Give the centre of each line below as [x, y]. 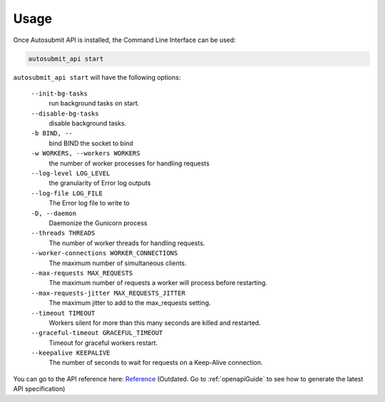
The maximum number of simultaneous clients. [118, 263]
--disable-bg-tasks [65, 113]
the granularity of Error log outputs [100, 183]
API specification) [39, 389]
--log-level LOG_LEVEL [71, 174]
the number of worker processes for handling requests [129, 163]
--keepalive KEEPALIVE [71, 353]
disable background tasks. [88, 123]
